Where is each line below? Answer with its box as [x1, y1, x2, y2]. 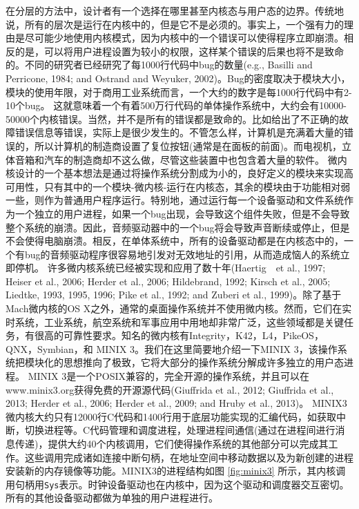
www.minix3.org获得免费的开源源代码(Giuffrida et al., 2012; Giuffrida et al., [6, 382, 334, 396]
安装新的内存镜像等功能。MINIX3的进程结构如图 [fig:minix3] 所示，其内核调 [6, 463, 346, 478]
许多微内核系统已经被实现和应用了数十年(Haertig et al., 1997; [47, 260, 326, 275]
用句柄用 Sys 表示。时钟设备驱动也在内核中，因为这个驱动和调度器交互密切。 [6, 477, 349, 491]
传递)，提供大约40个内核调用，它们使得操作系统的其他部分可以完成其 [14, 436, 329, 450]
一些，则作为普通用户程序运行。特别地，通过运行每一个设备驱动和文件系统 [6, 193, 344, 207]
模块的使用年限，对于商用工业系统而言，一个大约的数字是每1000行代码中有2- [6, 84, 352, 99]
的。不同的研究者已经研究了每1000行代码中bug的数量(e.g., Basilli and [6, 57, 313, 72]
